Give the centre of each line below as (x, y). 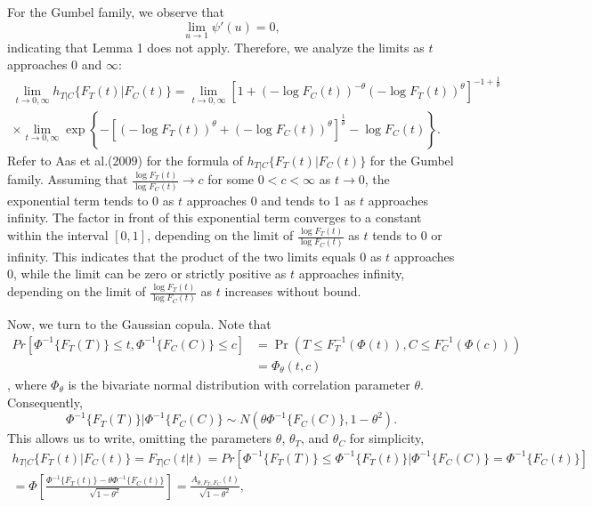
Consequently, (45, 402)
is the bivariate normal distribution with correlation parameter (239, 384)
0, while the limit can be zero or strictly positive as (147, 274)
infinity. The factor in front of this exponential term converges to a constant (215, 217)
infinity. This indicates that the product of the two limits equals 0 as (195, 256)
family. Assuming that (68, 179)
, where (27, 384)
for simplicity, (387, 438)
